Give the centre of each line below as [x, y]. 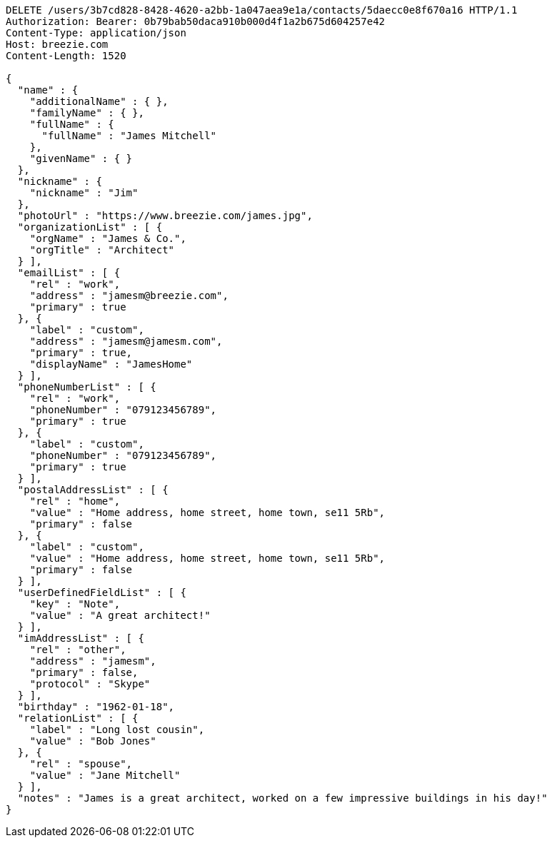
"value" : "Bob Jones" [93, 741]
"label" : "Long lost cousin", [117, 730]
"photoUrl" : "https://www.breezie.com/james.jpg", [165, 216]
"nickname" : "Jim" [84, 193]
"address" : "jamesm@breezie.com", [129, 296]
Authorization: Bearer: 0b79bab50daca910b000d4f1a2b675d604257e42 [196, 21]
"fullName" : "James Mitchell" [129, 136]
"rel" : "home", [75, 501]
